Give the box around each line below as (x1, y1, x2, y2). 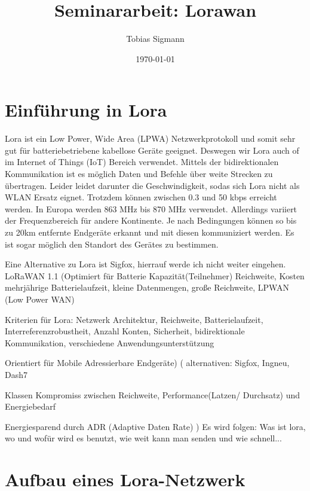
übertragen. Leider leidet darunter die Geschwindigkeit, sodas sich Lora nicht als (5, 179, 300, 191)
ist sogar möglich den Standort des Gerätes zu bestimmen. (5, 237, 219, 250)
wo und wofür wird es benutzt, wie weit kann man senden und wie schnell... (5, 432, 282, 444)
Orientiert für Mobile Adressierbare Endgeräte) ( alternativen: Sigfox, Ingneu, (5, 356, 290, 369)
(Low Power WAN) (5, 292, 75, 305)
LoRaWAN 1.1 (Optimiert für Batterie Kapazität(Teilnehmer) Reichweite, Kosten (5, 269, 305, 282)
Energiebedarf (5, 400, 56, 413)
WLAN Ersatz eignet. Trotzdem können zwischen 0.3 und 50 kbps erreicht (5, 191, 277, 203)
